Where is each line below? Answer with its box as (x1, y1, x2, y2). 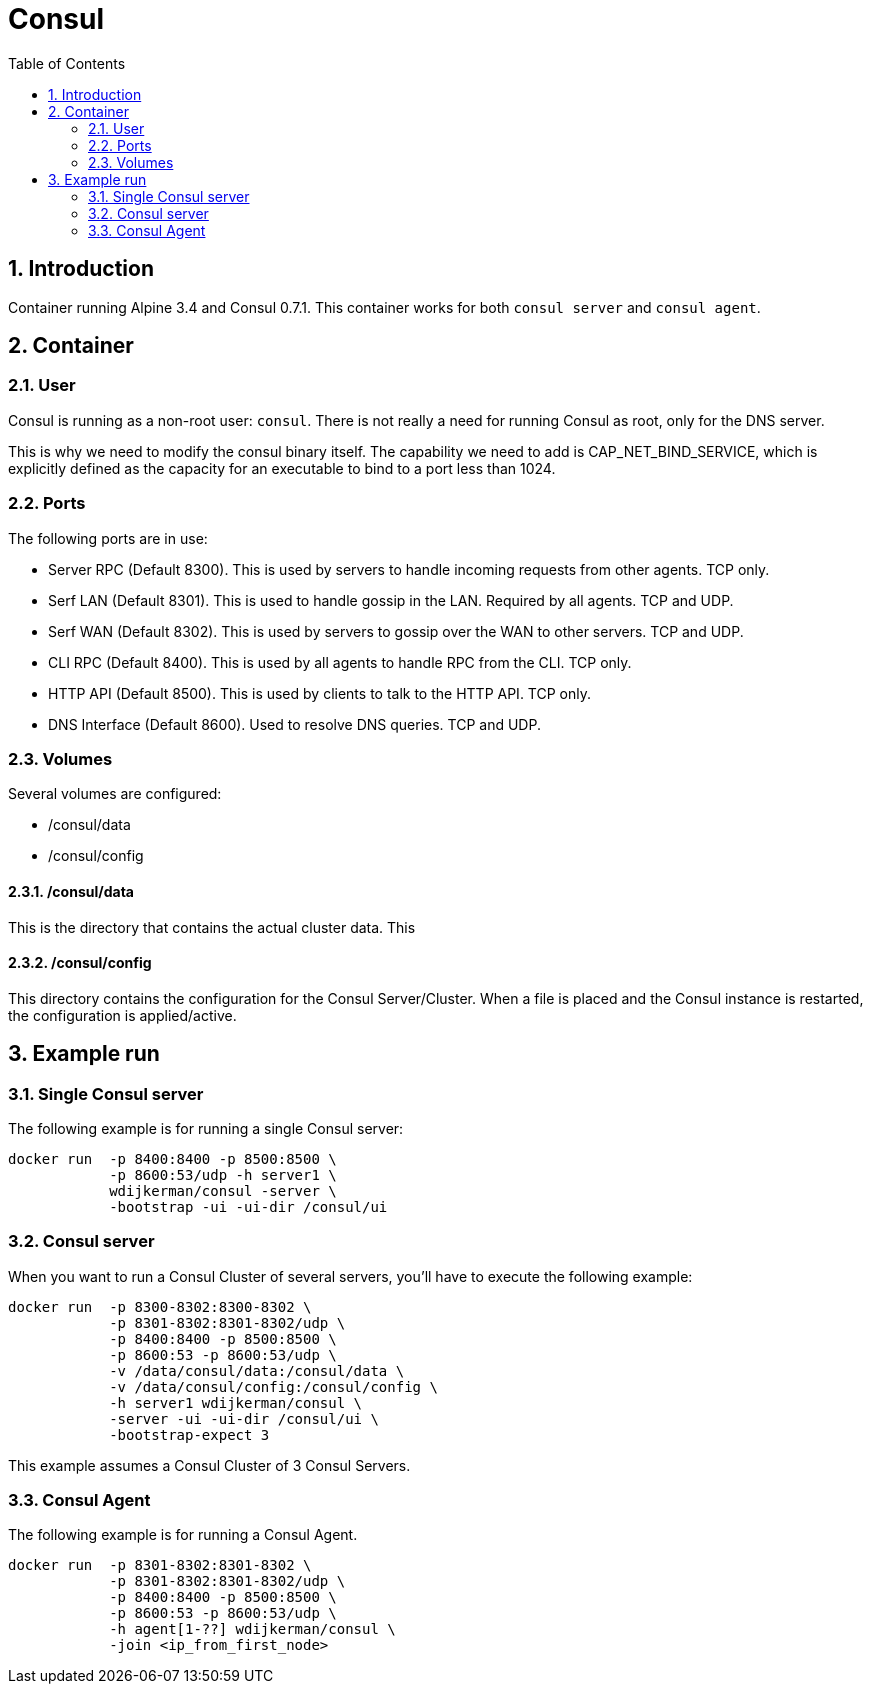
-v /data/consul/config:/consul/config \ (109, 1378, 438, 1395)
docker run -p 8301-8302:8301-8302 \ (8, 1557, 312, 1574)
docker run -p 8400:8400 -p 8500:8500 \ (8, 1150, 337, 1167)
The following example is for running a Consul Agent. (8, 1526, 358, 1544)
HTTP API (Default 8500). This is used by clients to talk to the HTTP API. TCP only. (48, 684, 591, 702)
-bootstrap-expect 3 (109, 1426, 270, 1443)
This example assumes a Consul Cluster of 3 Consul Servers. (8, 1456, 411, 1474)
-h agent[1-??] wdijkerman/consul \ (109, 1621, 396, 1638)
